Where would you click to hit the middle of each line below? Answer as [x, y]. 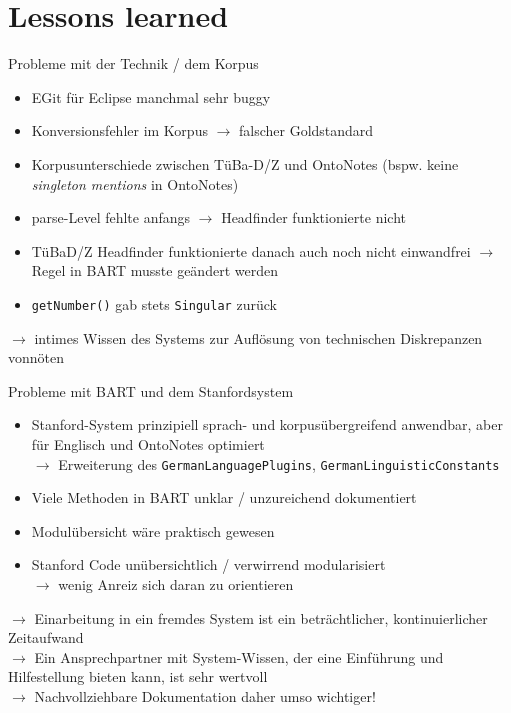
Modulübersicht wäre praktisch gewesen [153, 530]
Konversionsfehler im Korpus [119, 130]
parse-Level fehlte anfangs [111, 217]
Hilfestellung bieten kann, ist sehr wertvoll [138, 676]
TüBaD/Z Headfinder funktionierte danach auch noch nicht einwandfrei [251, 250]
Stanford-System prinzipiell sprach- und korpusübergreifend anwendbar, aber [267, 424]
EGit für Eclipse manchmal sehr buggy [151, 96]
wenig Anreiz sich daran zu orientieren [176, 583]
